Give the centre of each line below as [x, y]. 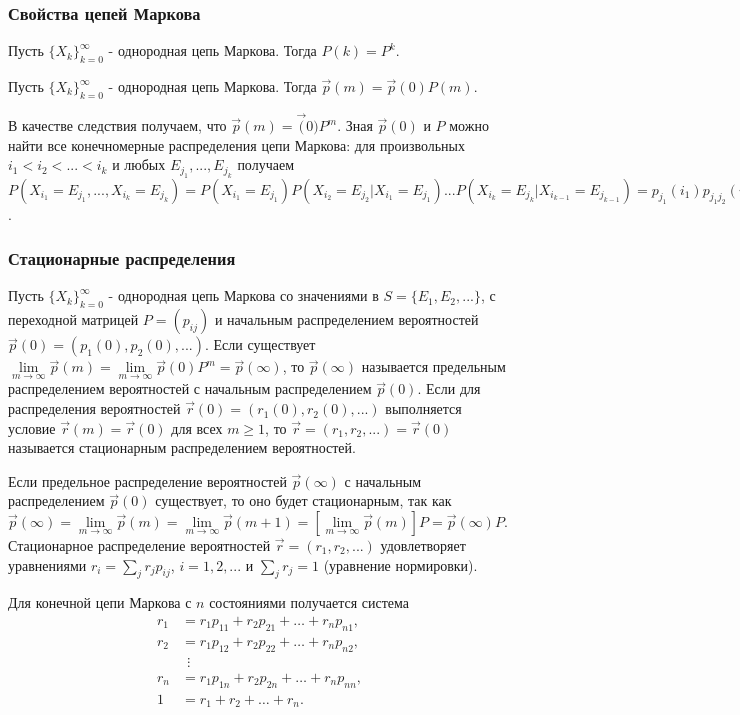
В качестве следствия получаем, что [117, 125]
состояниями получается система [309, 602]
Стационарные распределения [122, 258]
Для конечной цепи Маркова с [100, 602]
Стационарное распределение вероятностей [139, 545]
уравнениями [47, 564]
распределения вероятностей [94, 408]
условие [32, 427]
